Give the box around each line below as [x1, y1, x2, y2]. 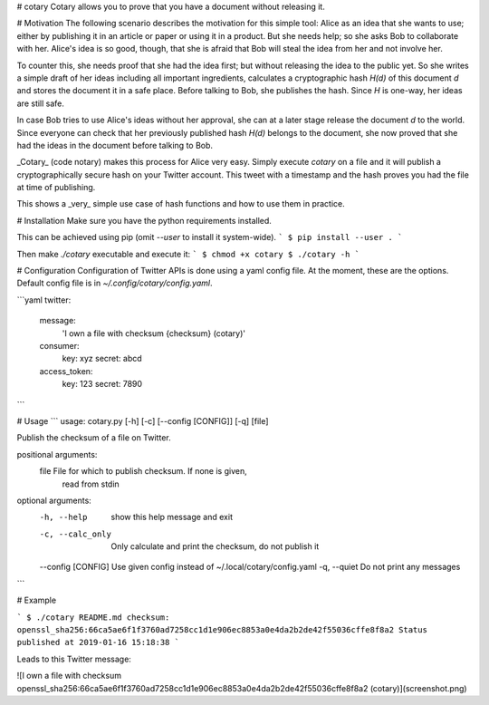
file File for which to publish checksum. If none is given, [39, 466, 248, 477]
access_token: [39, 365, 93, 376]
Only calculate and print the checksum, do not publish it [110, 541, 320, 552]
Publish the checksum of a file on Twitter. [16, 432, 171, 443]
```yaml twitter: [16, 295, 72, 305]
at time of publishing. [16, 182, 96, 193]
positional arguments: [16, 449, 98, 459]
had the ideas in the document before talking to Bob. [16, 140, 213, 150]
